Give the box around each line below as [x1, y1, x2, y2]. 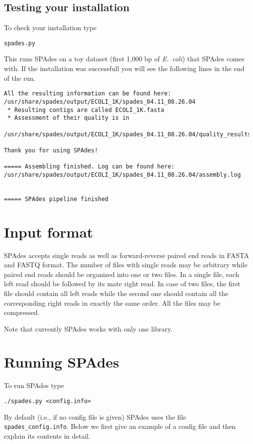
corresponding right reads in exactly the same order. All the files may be [4, 297, 220, 308]
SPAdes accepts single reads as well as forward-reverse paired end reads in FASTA [4, 250, 249, 260]
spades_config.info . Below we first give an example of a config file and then [4, 421, 236, 431]
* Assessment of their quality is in [7, 114, 129, 122]
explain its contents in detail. [4, 430, 90, 441]
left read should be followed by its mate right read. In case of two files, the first [4, 278, 240, 289]
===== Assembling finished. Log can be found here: [4, 163, 175, 170]
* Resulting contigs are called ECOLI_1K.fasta [7, 106, 164, 113]
